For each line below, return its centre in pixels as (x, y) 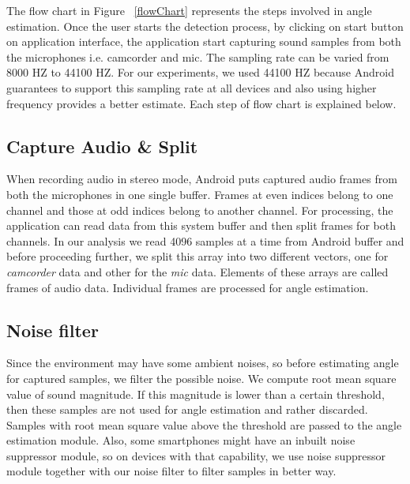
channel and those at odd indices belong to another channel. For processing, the (200, 210)
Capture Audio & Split (102, 146)
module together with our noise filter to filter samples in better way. (171, 471)
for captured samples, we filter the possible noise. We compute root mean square (201, 378)
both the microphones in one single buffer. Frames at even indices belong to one (200, 194)
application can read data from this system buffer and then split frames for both (201, 225)
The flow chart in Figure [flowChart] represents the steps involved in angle (189, 10)
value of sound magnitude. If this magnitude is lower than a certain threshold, (196, 394)
